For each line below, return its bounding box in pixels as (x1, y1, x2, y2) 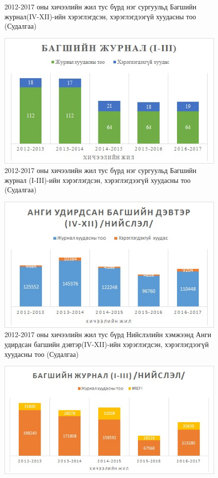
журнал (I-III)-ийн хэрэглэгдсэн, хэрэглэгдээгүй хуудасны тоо (4, 174, 191, 185)
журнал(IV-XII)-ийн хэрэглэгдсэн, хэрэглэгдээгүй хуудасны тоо (4, 11, 196, 21)
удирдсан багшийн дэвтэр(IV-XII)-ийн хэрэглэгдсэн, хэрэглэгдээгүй (4, 339, 209, 349)
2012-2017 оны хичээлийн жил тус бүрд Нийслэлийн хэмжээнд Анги (4, 329, 212, 340)
